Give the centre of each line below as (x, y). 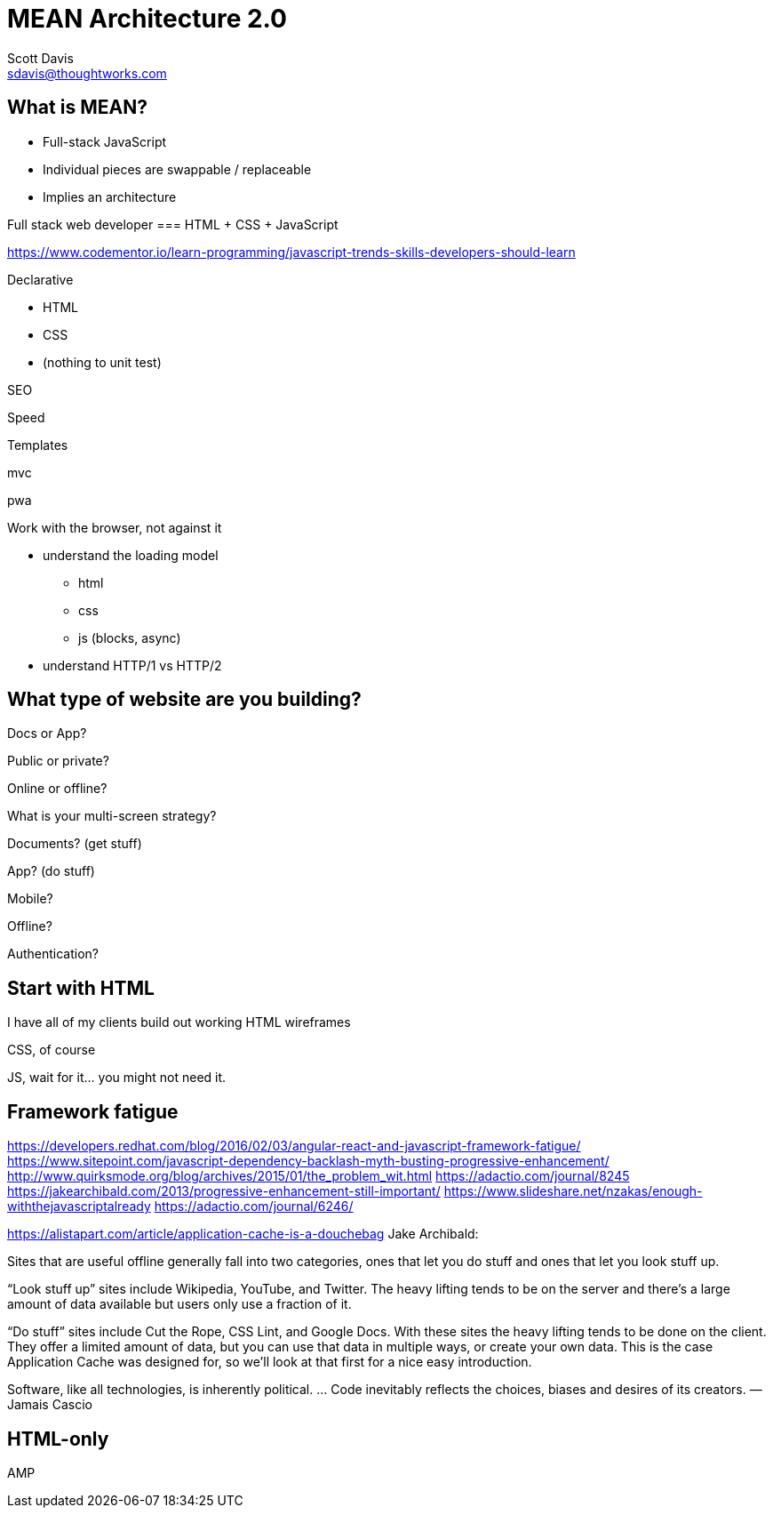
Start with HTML (81, 988)
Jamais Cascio (50, 1405)
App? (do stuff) (51, 871)
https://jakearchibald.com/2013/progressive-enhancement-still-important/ (224, 1191)
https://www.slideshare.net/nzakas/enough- (573, 1191)
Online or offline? (57, 789)
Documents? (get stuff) (75, 844)
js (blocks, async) (130, 637)
